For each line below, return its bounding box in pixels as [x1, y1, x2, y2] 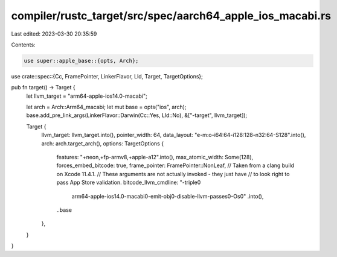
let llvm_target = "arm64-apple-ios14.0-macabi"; [26, 92, 147, 100]
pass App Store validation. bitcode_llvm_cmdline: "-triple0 [56, 179, 201, 186]
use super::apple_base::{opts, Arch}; [24, 57, 139, 64]
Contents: [11, 41, 36, 48]
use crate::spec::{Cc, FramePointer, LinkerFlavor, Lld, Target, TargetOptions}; [11, 72, 204, 80]
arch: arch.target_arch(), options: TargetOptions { [41, 139, 164, 147]
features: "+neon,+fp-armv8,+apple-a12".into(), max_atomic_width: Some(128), [56, 154, 254, 161]
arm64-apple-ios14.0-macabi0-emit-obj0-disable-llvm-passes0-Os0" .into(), [71, 192, 264, 200]
